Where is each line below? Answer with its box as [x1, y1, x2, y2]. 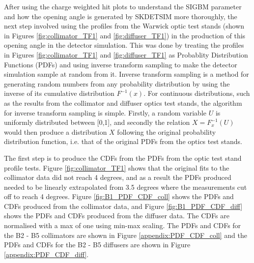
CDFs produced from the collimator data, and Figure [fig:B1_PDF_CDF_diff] [4, 201, 243, 211]
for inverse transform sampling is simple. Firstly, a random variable [4, 107, 207, 117]
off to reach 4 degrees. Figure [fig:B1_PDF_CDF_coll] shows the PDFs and [4, 191, 234, 202]
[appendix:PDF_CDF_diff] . [4, 249, 89, 259]
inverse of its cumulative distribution [4, 88, 114, 98]
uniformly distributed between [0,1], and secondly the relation [4, 117, 190, 127]
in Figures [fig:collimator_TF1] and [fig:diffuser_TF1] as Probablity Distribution [4, 49, 248, 59]
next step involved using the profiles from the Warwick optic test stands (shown [4, 21, 245, 31]
